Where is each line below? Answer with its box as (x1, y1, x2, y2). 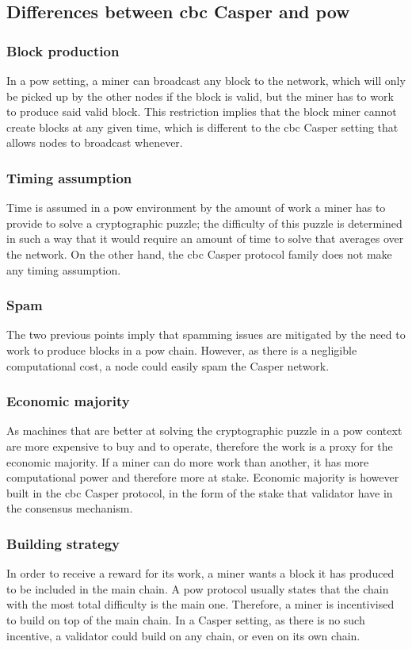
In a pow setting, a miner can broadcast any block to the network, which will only (6, 72, 406, 88)
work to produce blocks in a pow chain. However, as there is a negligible (6, 341, 357, 358)
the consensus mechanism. (6, 500, 133, 517)
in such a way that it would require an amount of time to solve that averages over (6, 230, 404, 247)
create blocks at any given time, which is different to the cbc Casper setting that (6, 118, 399, 135)
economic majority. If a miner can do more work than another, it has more (6, 453, 369, 470)
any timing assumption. (6, 261, 121, 278)
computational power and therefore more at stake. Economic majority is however (6, 469, 399, 486)
